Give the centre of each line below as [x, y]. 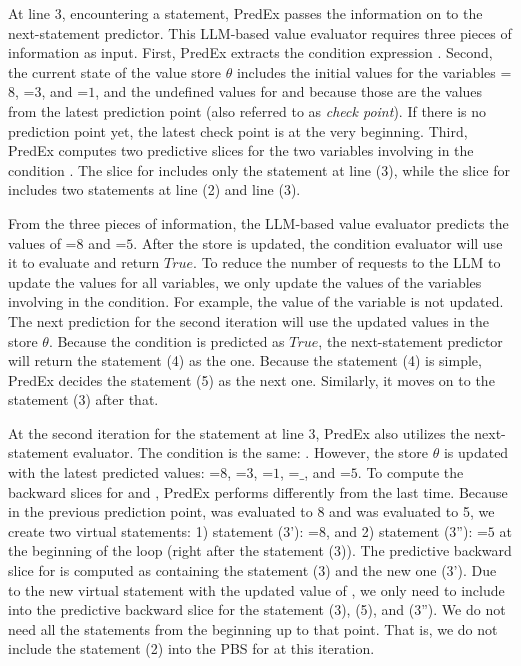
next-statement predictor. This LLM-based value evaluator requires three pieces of [260, 32]
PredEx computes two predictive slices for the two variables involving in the [241, 150]
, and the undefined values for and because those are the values [289, 91]
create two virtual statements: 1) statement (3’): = [163, 530]
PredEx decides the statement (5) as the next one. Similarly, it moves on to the [251, 379]
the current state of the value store [114, 71]
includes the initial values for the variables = [374, 71]
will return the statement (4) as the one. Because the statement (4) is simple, [245, 360]
